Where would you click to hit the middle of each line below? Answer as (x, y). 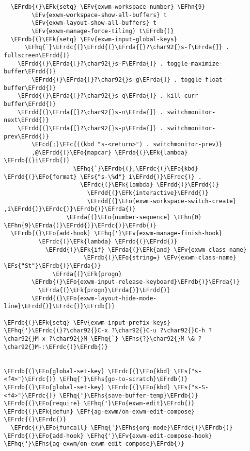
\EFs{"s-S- (191, 387)
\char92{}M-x (25, 338)
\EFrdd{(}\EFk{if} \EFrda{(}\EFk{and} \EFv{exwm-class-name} (146, 250)
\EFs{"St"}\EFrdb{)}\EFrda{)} (53, 266)
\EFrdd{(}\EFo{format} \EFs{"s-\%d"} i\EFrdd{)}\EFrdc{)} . (103, 177)
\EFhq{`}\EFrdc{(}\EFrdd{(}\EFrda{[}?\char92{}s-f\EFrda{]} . (127, 47)
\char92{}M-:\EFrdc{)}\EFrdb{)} (56, 347)
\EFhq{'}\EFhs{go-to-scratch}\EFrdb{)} (124, 379)
